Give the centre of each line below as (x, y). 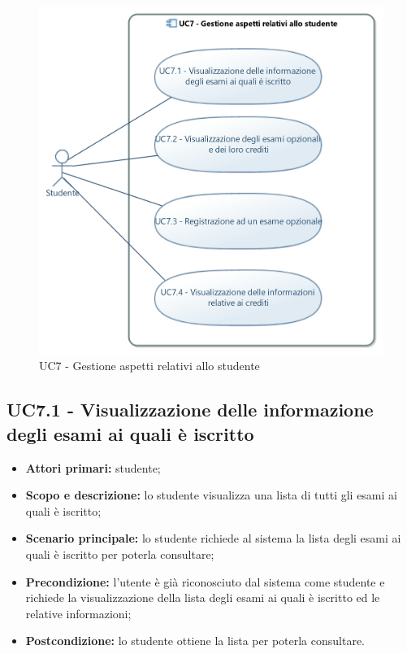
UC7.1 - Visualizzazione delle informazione (190, 410)
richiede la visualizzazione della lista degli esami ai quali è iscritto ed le (203, 597)
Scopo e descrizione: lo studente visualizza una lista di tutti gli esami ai (211, 495)
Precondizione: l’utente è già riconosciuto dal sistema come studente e (205, 581)
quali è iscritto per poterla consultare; (120, 554)
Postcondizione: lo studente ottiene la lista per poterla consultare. (195, 641)
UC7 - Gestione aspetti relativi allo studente (149, 366)
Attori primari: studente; (93, 467)
